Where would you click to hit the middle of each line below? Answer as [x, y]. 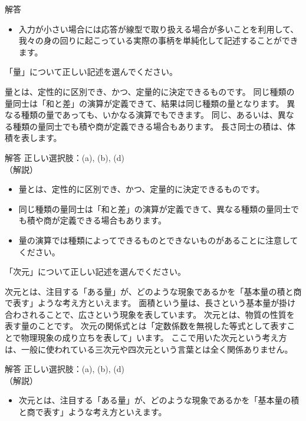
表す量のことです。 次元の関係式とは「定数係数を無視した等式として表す [146, 326]
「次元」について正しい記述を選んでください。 [95, 272]
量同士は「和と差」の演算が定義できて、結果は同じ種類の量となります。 [144, 103]
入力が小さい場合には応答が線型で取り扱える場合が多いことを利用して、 [159, 29]
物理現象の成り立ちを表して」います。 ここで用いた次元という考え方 [154, 338]
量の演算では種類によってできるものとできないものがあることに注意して [158, 240]
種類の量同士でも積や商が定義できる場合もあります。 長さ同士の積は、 [150, 126]
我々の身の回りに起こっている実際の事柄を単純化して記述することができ [158, 40]
